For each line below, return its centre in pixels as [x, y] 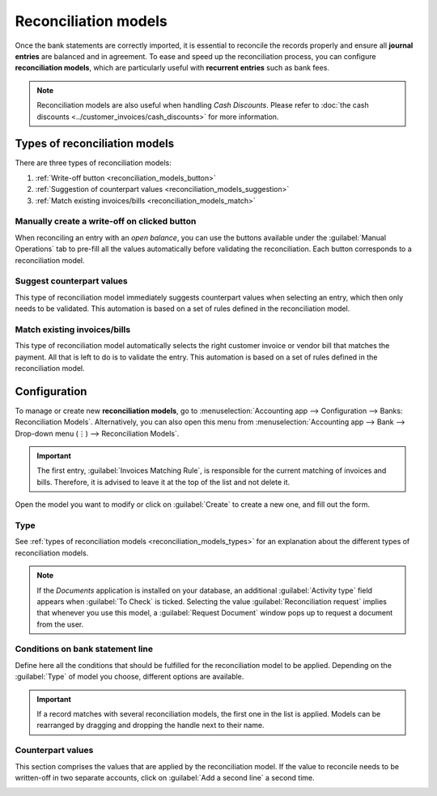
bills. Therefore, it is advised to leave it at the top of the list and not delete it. [163, 482]
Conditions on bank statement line [84, 649]
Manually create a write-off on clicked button [106, 221]
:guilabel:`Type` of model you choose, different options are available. [129, 677]
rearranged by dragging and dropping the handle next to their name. [151, 726]
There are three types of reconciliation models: [93, 163]
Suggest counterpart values [72, 281]
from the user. [60, 624]
